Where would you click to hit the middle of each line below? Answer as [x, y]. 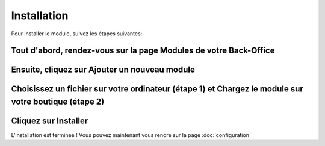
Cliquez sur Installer [50, 121]
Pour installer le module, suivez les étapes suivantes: [77, 34]
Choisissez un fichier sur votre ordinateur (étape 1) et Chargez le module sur [157, 89]
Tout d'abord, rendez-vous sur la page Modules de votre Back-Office [143, 51]
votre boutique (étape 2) [58, 101]
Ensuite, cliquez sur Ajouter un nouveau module [103, 70]
